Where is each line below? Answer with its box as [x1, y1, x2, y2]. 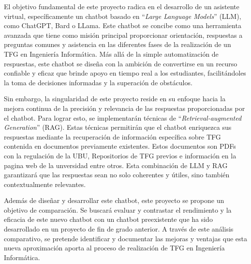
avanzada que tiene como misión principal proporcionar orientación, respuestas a [4, 30, 243, 40]
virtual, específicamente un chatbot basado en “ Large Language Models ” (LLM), [4, 11, 241, 21]
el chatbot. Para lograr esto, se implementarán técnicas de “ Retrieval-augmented [4, 112, 242, 123]
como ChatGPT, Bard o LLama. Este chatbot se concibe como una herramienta [4, 20, 241, 31]
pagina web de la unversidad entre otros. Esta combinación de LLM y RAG [4, 160, 228, 170]
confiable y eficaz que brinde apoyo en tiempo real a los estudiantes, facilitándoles [4, 68, 246, 78]
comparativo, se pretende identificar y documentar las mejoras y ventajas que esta [4, 233, 247, 243]
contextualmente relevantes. [4, 179, 86, 189]
